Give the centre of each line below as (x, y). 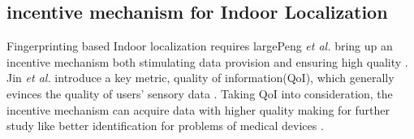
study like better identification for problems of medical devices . (165, 126)
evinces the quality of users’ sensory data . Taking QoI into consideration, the (200, 93)
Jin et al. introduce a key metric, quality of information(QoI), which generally (201, 78)
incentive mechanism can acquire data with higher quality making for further (198, 109)
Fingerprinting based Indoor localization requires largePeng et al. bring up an (200, 46)
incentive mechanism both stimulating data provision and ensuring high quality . (207, 61)
